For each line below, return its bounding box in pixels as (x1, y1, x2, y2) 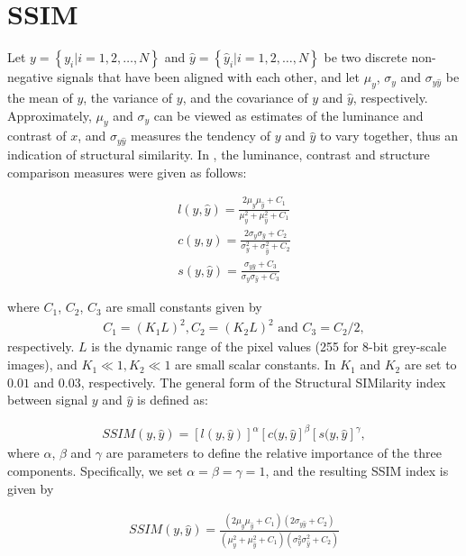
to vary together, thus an (319, 126, 458, 145)
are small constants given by (105, 297, 262, 316)
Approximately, (7, 105, 92, 124)
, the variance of (83, 87, 173, 106)
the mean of (7, 87, 73, 106)
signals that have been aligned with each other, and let (57, 68, 361, 87)
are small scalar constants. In (175, 355, 336, 374)
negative (7, 68, 53, 87)
